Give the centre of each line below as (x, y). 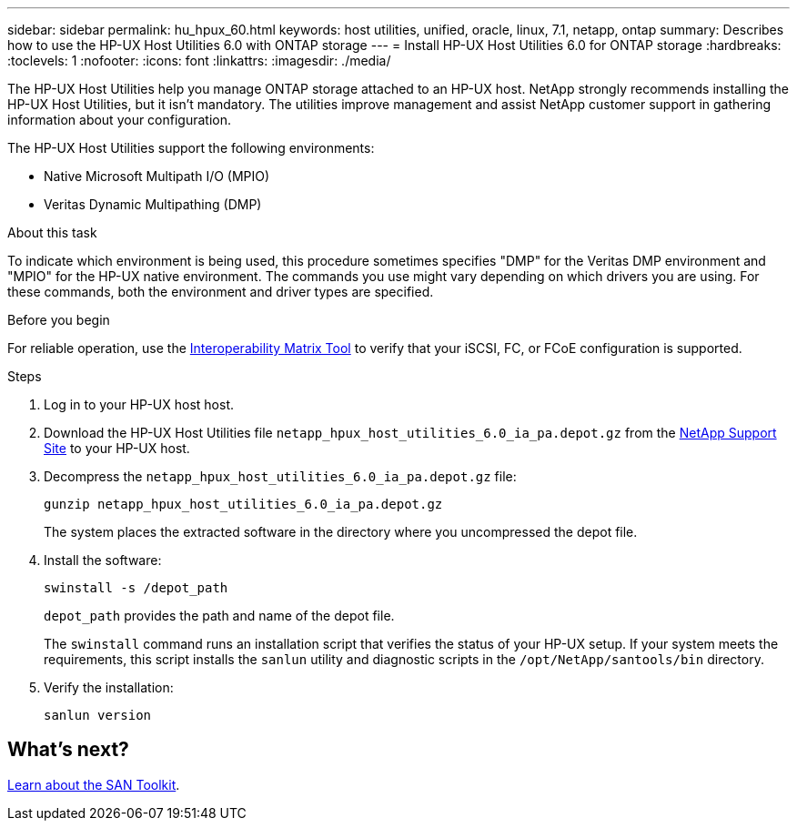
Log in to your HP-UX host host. (139, 404)
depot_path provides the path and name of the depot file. (219, 616)
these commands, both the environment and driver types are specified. (221, 292)
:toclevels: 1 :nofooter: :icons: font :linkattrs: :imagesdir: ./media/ (199, 61)
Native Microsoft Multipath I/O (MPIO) (157, 176)
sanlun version (98, 715)
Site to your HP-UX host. (117, 448)
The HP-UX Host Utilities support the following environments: (191, 148)
